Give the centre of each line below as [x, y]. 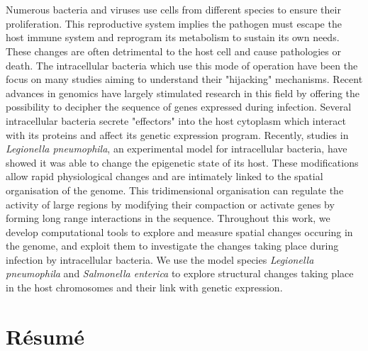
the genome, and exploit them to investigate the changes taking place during [172, 246]
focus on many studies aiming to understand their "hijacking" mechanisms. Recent [184, 79]
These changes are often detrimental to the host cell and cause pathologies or [173, 51]
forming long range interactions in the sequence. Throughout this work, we [168, 218]
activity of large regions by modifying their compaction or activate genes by [170, 204]
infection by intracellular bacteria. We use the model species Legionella [160, 259]
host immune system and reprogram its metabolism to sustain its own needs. [173, 37]
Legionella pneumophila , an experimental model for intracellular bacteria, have [177, 149]
